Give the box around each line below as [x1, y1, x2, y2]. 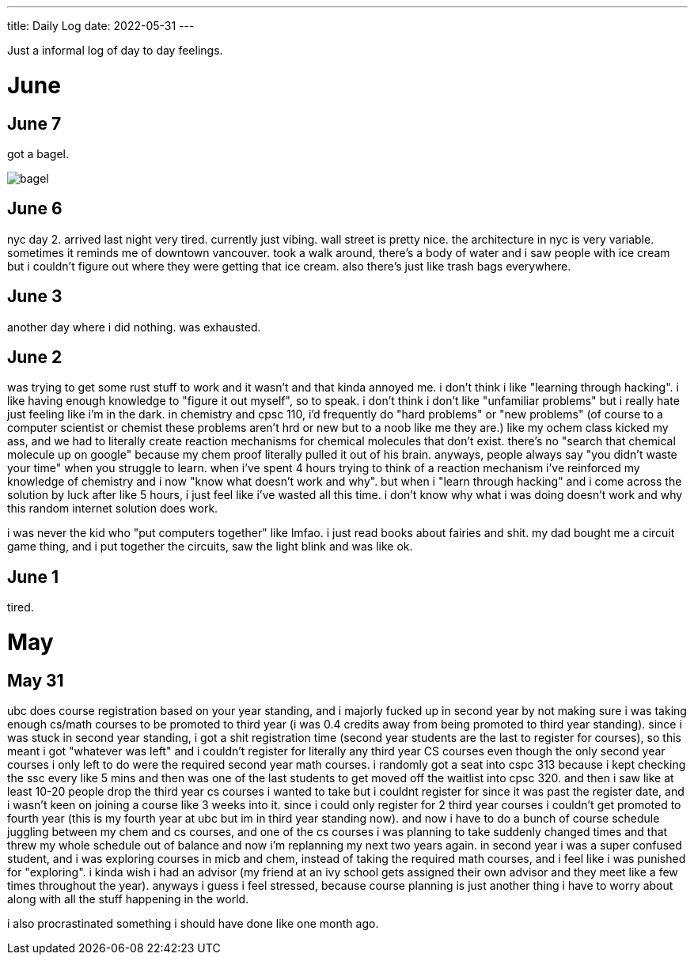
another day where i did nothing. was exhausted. [7, 320, 261, 334]
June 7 [7, 113, 62, 134]
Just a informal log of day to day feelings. [7, 44, 223, 57]
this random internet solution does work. [7, 501, 218, 516]
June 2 [7, 347, 63, 368]
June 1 [7, 566, 59, 587]
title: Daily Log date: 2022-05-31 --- [7, 19, 195, 32]
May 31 [7, 670, 64, 690]
